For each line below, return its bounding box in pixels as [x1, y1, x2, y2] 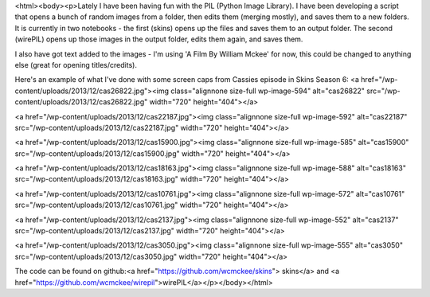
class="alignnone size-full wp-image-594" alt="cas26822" [170, 86, 365, 96]
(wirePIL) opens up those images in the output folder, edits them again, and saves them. [14, 34, 303, 44]
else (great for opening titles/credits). [14, 60, 137, 69]
